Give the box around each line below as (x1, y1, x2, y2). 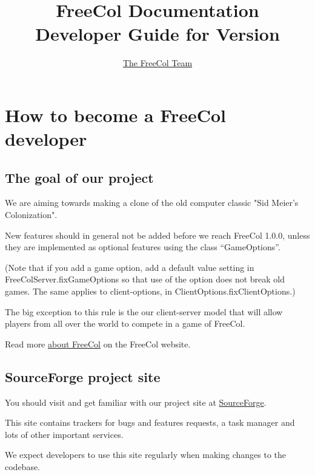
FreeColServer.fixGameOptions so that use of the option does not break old (5, 273, 285, 285)
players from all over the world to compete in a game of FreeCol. (5, 317, 245, 330)
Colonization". (5, 208, 58, 221)
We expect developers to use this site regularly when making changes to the (5, 448, 287, 461)
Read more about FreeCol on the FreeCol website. (5, 337, 191, 350)
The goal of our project (5, 168, 154, 186)
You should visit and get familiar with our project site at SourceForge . (5, 395, 267, 408)
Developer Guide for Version (35, 21, 280, 46)
